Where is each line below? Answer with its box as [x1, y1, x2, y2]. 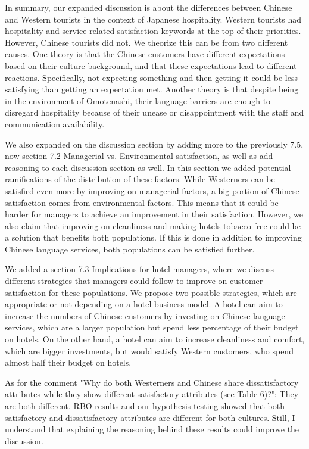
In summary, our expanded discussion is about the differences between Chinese [5, 1, 292, 13]
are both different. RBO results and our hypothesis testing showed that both [5, 400, 285, 411]
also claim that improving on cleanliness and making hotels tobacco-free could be [5, 219, 301, 232]
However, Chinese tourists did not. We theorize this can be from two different [5, 36, 288, 48]
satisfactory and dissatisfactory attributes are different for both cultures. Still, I [5, 411, 295, 423]
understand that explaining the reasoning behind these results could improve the [5, 423, 299, 435]
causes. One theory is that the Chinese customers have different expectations [5, 48, 285, 60]
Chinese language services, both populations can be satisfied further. [5, 242, 255, 255]
